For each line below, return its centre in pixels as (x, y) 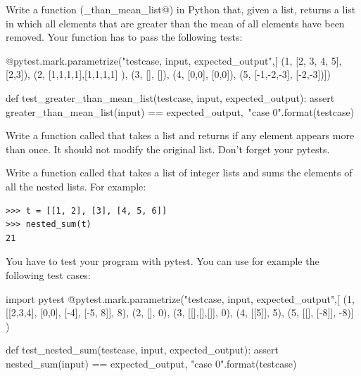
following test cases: (48, 274)
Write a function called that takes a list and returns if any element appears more (180, 135)
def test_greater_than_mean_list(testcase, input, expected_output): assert (170, 97)
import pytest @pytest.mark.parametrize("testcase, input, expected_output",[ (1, (180, 298)
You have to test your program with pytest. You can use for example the (163, 261)
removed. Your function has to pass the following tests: (124, 37)
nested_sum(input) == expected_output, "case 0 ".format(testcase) (151, 363)
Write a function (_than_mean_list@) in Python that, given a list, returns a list (181, 9)
